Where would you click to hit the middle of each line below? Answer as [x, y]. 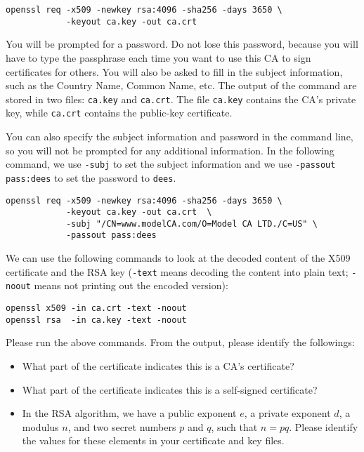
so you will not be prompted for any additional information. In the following [170, 150]
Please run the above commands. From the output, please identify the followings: [180, 342]
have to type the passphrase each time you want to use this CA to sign [158, 57]
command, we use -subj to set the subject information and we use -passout [171, 164]
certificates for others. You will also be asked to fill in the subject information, [174, 71]
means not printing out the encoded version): [131, 285]
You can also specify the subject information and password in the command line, [180, 136]
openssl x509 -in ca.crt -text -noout [96, 308]
